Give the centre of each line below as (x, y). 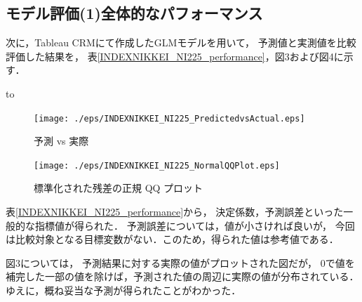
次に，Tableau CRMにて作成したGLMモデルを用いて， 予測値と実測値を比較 (181, 42)
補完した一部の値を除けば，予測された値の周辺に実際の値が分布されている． (182, 276)
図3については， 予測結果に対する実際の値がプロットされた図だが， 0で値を (180, 262)
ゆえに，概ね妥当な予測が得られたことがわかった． (123, 290)
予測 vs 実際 (61, 141)
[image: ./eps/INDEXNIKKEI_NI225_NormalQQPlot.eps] (157, 165)
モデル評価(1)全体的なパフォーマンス (134, 13)
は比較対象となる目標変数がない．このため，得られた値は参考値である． (172, 239)
